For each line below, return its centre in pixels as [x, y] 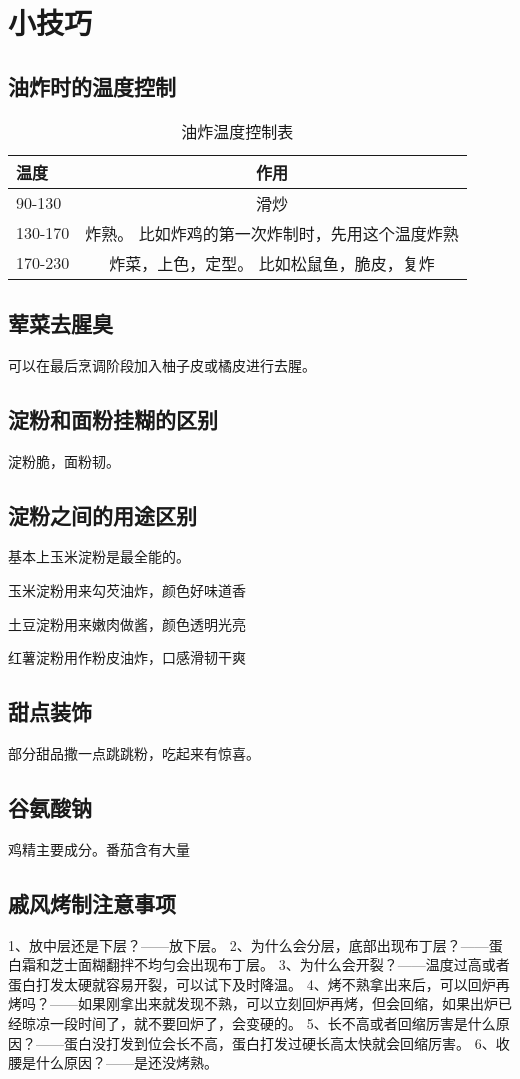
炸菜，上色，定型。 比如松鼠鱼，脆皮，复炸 [272, 263]
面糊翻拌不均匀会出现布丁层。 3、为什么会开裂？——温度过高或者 [293, 964]
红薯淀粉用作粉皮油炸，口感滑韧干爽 [127, 657]
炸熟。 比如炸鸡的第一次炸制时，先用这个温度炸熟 [272, 233]
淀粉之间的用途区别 [102, 514]
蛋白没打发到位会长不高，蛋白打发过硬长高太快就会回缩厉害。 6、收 [286, 1042]
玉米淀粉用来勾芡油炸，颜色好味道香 [127, 589]
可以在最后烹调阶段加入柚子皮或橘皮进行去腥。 [162, 364]
